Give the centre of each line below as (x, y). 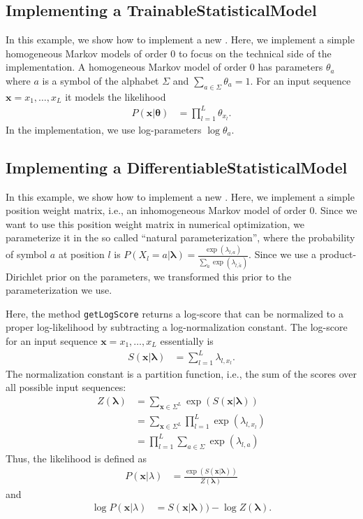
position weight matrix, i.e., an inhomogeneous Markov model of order (156, 210)
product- (338, 254)
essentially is (187, 340)
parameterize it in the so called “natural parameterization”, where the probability (180, 237)
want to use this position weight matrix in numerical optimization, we (155, 223)
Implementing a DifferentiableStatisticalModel (177, 167)
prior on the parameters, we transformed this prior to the (169, 276)
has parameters (290, 67)
